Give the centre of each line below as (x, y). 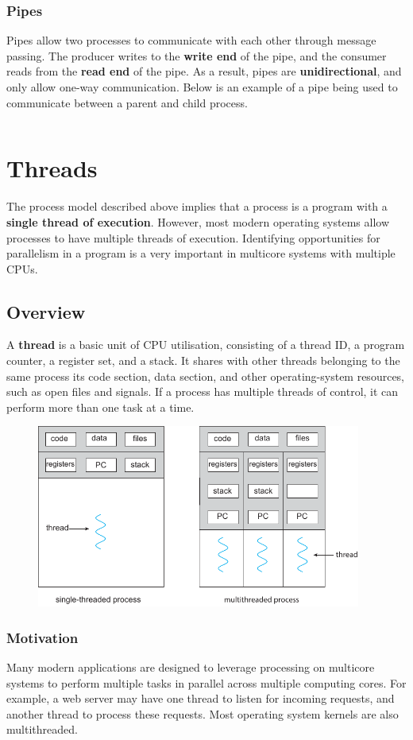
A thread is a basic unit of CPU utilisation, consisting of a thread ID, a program (206, 345)
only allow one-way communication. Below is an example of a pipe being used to (202, 87)
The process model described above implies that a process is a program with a (197, 206)
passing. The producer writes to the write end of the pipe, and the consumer (197, 55)
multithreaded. (42, 729)
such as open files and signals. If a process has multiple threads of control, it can (203, 391)
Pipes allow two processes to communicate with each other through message (191, 40)
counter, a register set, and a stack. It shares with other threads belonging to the (203, 360)
